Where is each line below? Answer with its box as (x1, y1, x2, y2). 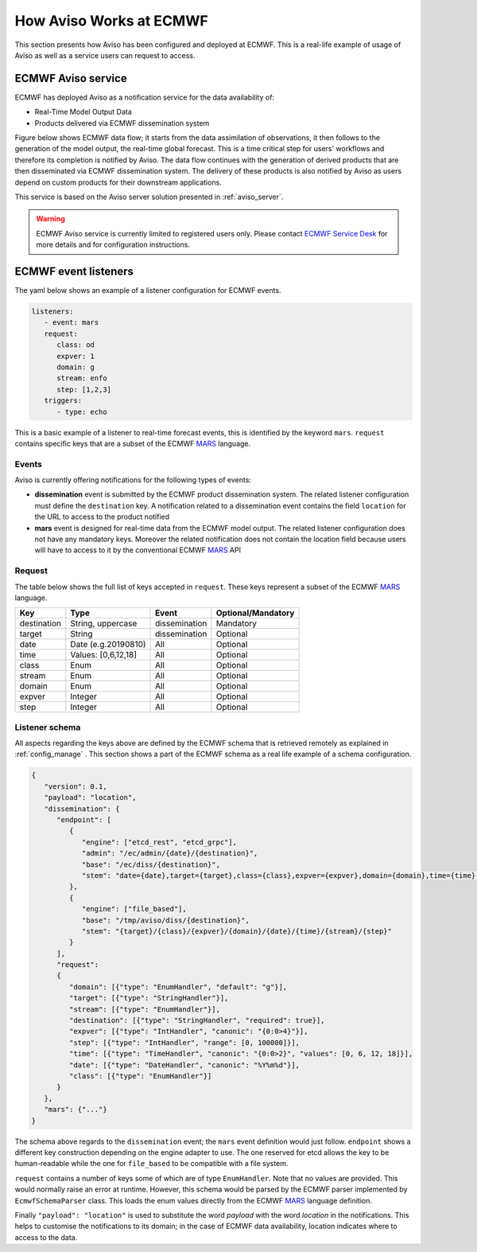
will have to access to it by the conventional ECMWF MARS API (34, 545, 242, 555)
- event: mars (44, 318, 99, 327)
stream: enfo (56, 374, 107, 383)
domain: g (56, 362, 95, 372)
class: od (56, 341, 95, 349)
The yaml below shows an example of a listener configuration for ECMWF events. (14, 286, 281, 295)
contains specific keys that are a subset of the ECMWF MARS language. (14, 439, 251, 448)
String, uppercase (70, 618, 138, 629)
